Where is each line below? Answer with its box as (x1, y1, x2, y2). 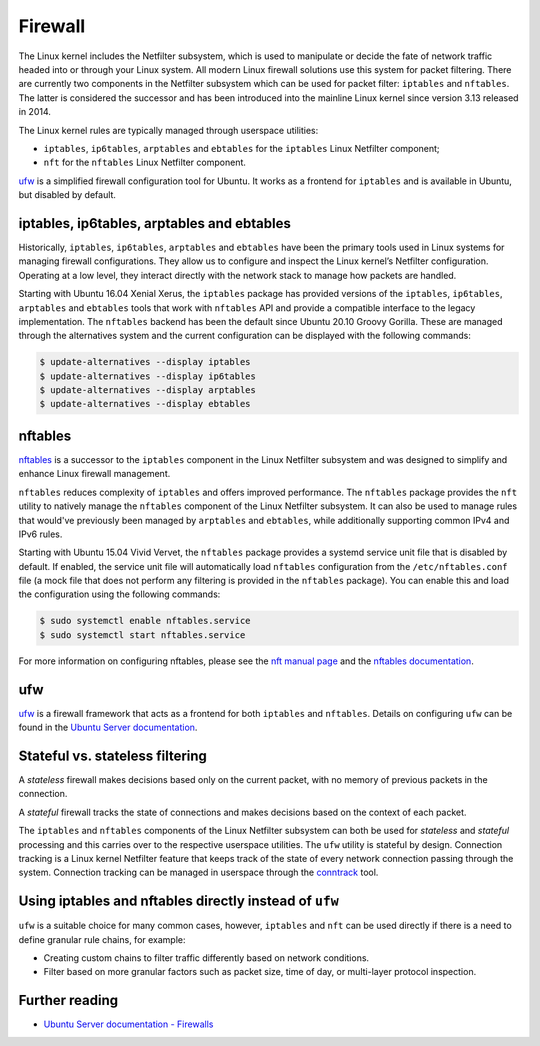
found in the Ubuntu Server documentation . (18, 721, 198, 734)
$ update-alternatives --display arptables (39, 385, 257, 396)
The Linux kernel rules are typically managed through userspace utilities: (18, 124, 319, 136)
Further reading (18, 992, 119, 1009)
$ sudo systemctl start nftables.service (39, 629, 246, 640)
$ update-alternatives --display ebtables (39, 398, 251, 410)
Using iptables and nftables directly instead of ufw (18, 893, 339, 910)
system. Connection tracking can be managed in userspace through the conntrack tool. (18, 866, 379, 879)
